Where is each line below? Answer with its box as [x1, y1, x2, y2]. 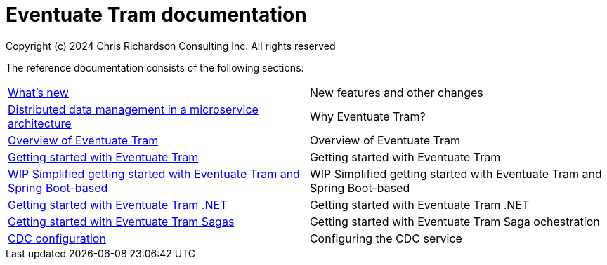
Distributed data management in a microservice [8, 102, 259, 116]
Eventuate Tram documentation [6, 3, 307, 27]
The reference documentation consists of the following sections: [6, 61, 304, 74]
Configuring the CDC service [309, 231, 462, 245]
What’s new [8, 85, 69, 100]
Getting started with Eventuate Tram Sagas [8, 214, 235, 229]
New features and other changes [309, 85, 483, 100]
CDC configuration [8, 231, 106, 245]
